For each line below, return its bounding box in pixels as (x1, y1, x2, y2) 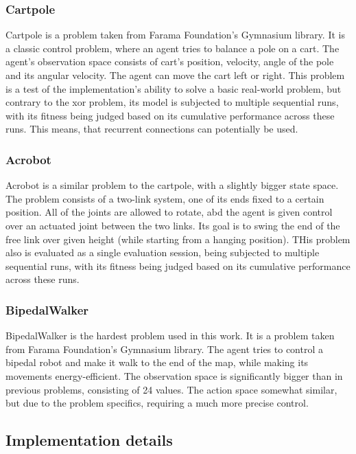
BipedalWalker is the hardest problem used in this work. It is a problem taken (5, 328, 335, 343)
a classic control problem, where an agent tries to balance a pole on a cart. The (5, 41, 340, 55)
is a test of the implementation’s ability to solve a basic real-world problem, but (5, 81, 342, 95)
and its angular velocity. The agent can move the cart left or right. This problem (5, 68, 345, 82)
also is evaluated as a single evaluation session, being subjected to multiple (5, 245, 320, 260)
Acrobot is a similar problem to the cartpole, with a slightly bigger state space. (5, 178, 339, 192)
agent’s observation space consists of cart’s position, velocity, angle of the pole (5, 54, 334, 69)
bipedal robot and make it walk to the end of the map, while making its (5, 355, 309, 370)
